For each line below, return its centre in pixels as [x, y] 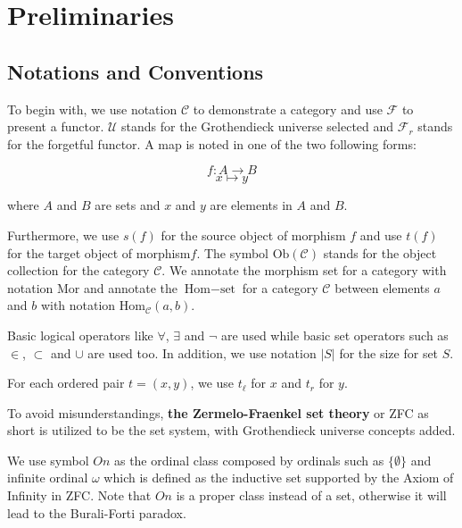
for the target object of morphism [99, 252]
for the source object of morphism [253, 235]
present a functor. [56, 126]
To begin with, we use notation [92, 109]
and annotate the [131, 287]
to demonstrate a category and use [288, 109]
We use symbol [48, 460]
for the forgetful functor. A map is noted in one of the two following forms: [212, 143]
